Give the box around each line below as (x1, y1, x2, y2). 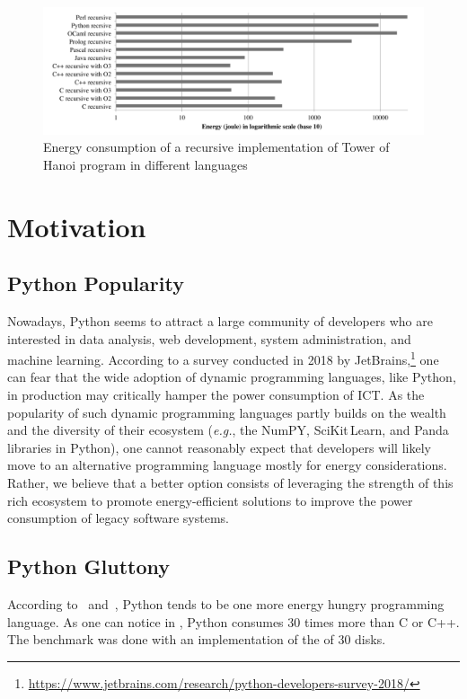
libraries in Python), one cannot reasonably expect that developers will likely (7, 438, 431, 456)
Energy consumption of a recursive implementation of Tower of (43, 137, 390, 156)
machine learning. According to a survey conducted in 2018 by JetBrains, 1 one (7, 348, 439, 368)
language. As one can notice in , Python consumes (7, 612, 284, 631)
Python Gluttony (7, 553, 171, 580)
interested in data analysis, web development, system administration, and (7, 329, 411, 348)
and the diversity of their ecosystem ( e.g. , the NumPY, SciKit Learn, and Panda (7, 420, 449, 439)
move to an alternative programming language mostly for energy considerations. (7, 456, 447, 474)
